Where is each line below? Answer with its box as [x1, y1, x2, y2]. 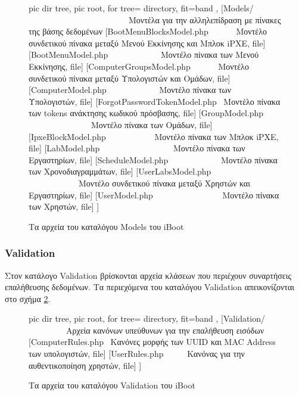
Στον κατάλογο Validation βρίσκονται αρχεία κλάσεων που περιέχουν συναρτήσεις [5, 269, 292, 281]
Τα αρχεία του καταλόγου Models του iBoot [29, 220, 184, 232]
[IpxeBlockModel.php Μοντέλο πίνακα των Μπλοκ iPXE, [29, 130, 279, 142]
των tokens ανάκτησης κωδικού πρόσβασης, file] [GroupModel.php [29, 107, 264, 119]
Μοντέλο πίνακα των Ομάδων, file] [91, 118, 213, 130]
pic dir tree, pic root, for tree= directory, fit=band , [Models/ [29, 2, 254, 14]
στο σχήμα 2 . [5, 292, 51, 304]
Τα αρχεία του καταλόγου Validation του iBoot [29, 379, 195, 391]
